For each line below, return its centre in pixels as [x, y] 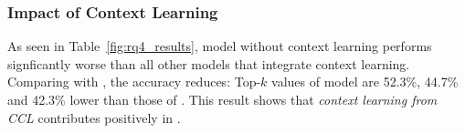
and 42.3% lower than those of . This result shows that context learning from [222, 99]
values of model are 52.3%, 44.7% [365, 82]
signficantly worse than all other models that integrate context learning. [209, 63]
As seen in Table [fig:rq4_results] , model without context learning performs [220, 46]
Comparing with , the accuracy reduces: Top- [134, 82]
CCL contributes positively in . [94, 117]
